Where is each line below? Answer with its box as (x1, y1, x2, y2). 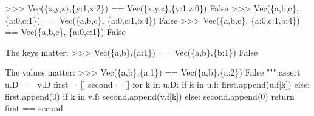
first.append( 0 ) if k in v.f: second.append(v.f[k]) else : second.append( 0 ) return (5, 89, 295, 102)
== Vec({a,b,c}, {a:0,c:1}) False (5, 25, 126, 38)
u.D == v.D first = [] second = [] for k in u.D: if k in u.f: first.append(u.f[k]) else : (5, 77, 310, 90)
